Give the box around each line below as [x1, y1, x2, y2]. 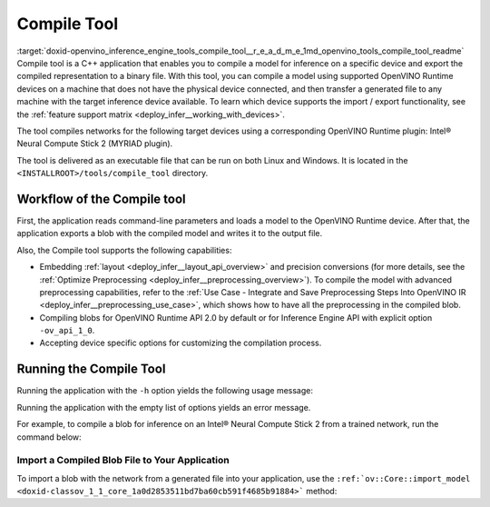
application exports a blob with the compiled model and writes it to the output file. [16, 228, 322, 239]
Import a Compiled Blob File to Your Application [16, 454, 230, 467]
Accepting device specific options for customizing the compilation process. [39, 337, 322, 349]
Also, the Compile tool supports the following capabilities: [16, 244, 232, 255]
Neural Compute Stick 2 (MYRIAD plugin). [16, 138, 173, 149]
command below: [16, 432, 82, 442]
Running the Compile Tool [16, 362, 166, 377]
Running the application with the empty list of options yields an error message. [16, 402, 311, 413]
